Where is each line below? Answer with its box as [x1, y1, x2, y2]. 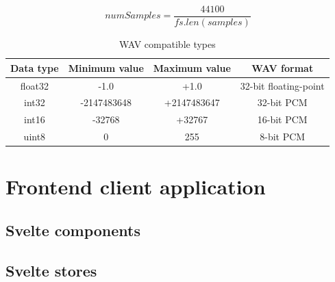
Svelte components [5, 219, 141, 240]
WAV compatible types [119, 37, 216, 51]
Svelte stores [5, 259, 97, 281]
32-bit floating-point [240, 78, 325, 92]
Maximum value [153, 60, 231, 75]
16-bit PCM [257, 112, 308, 127]
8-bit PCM [260, 129, 306, 144]
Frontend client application [5, 172, 266, 201]
